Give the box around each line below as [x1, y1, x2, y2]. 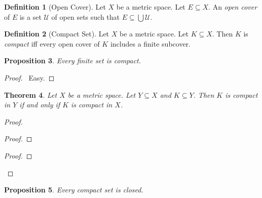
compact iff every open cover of [4, 38, 100, 49]
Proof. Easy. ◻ [4, 72, 55, 83]
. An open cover [208, 2, 257, 12]
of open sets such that [51, 11, 120, 22]
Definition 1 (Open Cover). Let [4, 2, 106, 12]
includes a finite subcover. [110, 38, 191, 49]
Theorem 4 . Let [4, 89, 57, 100]
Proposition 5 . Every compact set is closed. [4, 184, 143, 195]
